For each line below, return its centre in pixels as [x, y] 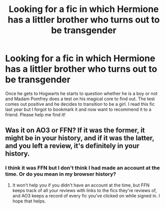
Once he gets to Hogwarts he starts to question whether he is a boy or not [82, 93]
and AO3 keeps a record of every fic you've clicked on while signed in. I [86, 196]
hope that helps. [29, 201]
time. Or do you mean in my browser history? [61, 174]
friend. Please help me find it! [35, 114]
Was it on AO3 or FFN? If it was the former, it [75, 130]
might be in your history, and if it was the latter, [80, 138]
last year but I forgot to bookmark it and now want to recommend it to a [78, 109]
